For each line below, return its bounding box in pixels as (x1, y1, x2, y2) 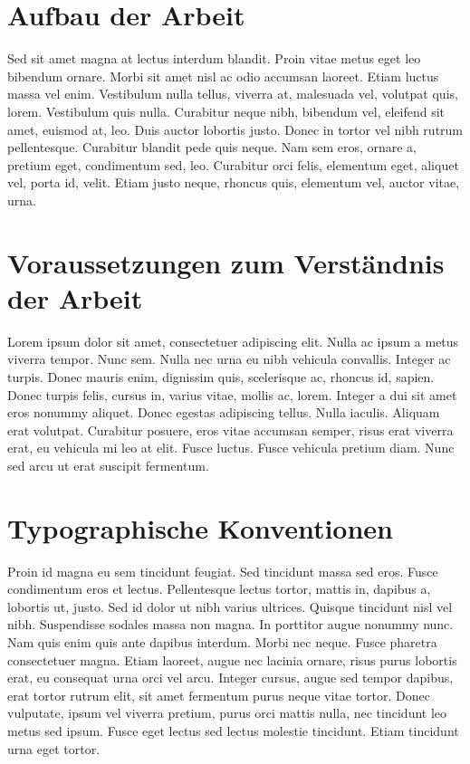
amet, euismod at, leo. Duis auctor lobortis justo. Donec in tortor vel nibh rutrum (7, 119, 464, 138)
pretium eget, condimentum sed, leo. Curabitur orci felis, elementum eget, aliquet (7, 155, 459, 174)
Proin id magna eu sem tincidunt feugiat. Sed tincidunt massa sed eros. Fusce (7, 561, 438, 580)
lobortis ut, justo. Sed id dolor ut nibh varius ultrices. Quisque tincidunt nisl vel (7, 597, 453, 616)
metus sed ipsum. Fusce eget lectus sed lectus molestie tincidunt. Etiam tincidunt (7, 721, 459, 740)
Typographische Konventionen (7, 509, 393, 546)
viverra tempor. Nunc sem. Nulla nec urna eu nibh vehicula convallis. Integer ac (7, 349, 451, 368)
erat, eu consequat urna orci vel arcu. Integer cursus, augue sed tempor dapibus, (7, 668, 454, 687)
